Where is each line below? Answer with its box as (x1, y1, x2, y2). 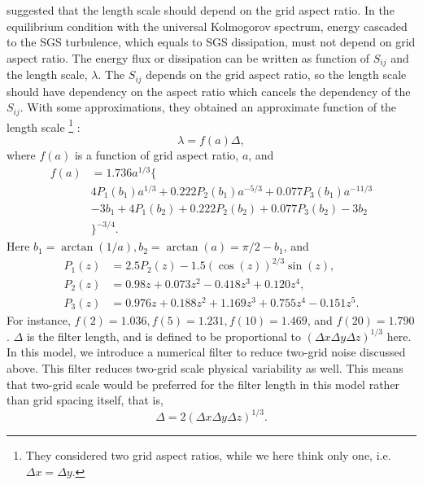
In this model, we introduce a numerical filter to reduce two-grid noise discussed (7, 343, 406, 360)
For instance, (7, 311, 71, 328)
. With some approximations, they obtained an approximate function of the (20, 98, 397, 116)
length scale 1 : (7, 116, 81, 135)
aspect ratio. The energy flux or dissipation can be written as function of (7, 49, 370, 66)
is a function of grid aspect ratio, (74, 146, 239, 163)
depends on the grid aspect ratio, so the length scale (146, 66, 407, 83)
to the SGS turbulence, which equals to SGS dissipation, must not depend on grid (7, 33, 416, 50)
